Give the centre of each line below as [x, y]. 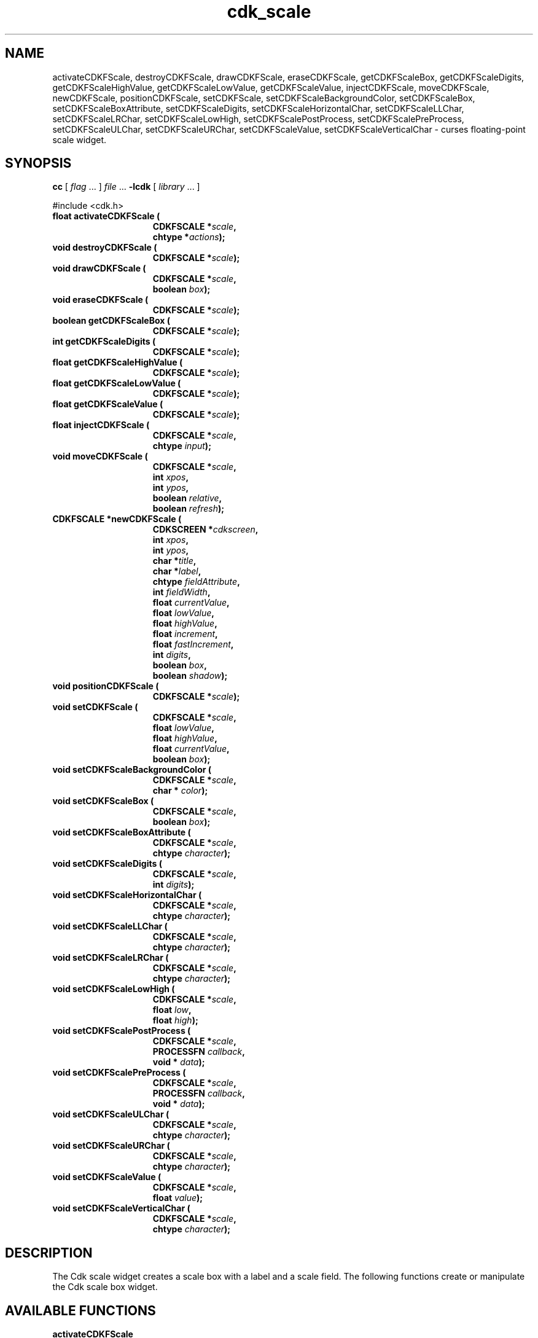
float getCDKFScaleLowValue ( [117, 383]
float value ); [178, 1198]
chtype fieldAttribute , [196, 582]
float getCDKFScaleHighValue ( [118, 362]
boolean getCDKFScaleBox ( [111, 321]
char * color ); [180, 791]
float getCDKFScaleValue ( [108, 404]
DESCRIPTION [49, 1253]
